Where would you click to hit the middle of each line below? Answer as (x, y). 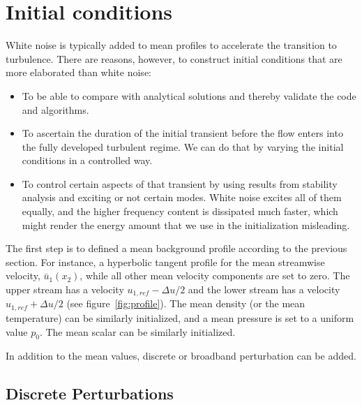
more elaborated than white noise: (78, 72)
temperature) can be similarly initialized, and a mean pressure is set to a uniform (180, 317)
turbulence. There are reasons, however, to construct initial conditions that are (174, 58)
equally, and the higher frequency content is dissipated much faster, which (180, 211)
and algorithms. (55, 109)
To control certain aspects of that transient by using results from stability (180, 183)
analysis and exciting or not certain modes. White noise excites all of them (182, 197)
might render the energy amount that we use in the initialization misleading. (186, 224)
